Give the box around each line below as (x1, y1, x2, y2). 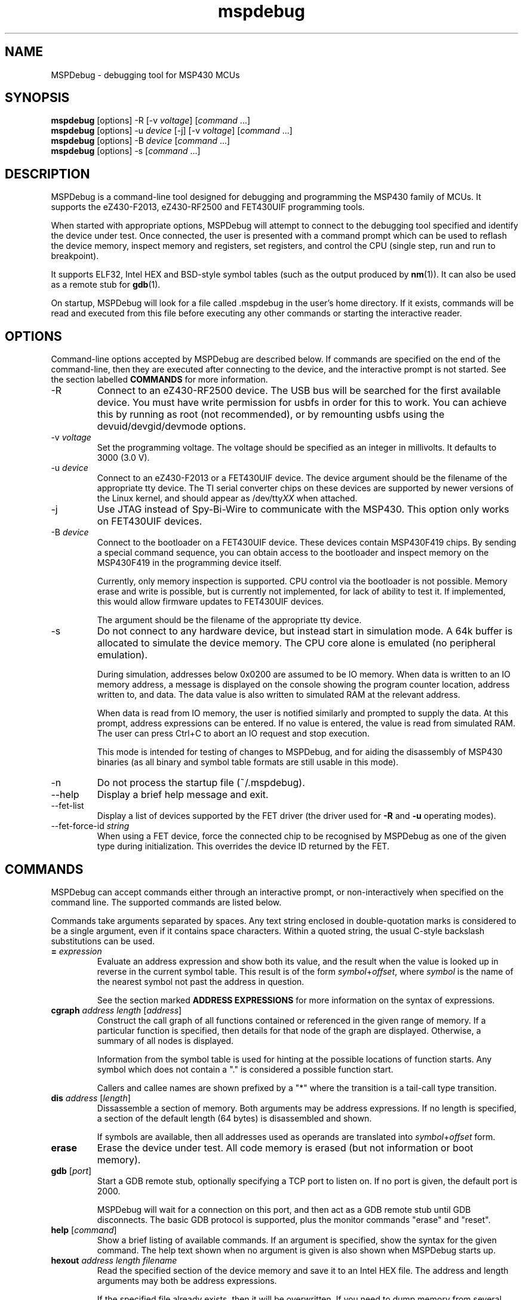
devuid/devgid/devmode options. (97, 420, 246, 433)
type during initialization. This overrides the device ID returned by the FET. (97, 841, 390, 852)
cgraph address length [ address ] (51, 1005, 182, 1015)
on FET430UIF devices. (97, 515, 202, 528)
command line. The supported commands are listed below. (51, 897, 282, 907)
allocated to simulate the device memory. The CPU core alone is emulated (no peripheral (97, 637, 496, 649)
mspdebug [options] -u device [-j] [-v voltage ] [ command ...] (51, 125, 293, 136)
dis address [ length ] (51, 1092, 131, 1103)
